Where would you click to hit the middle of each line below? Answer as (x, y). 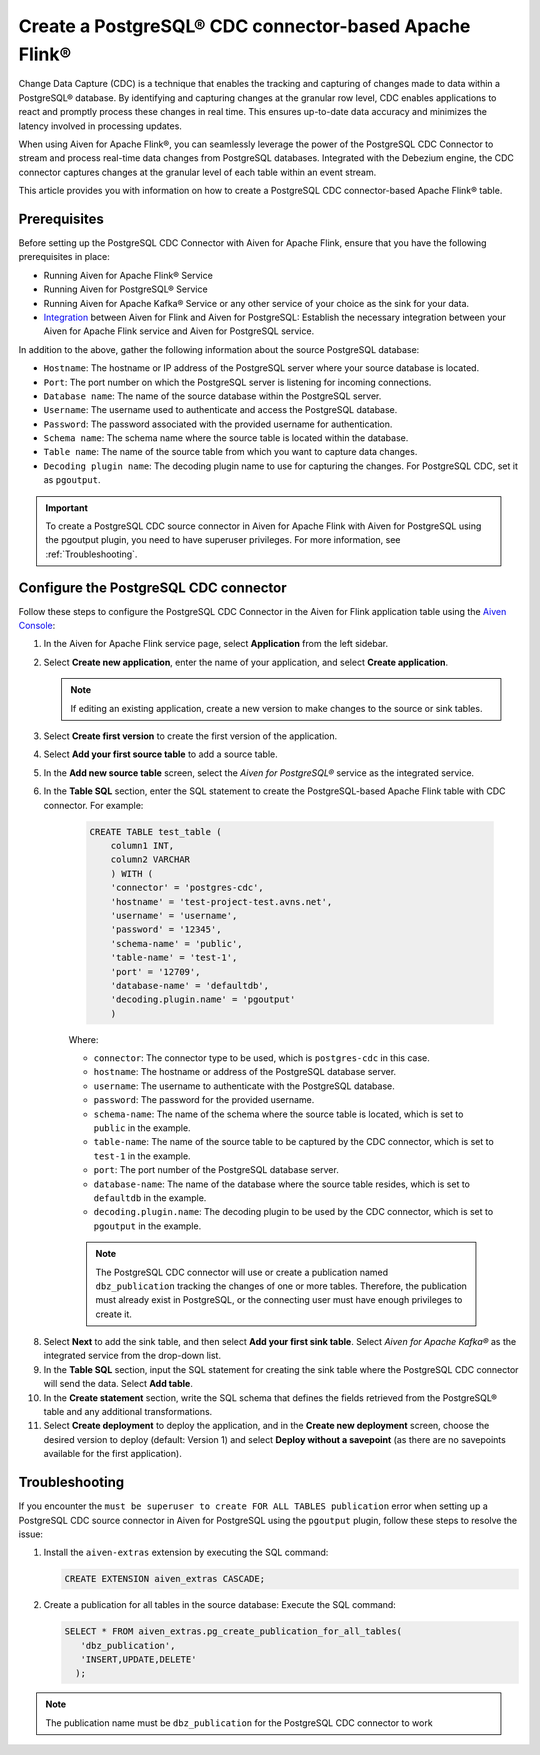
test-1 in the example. (142, 1156)
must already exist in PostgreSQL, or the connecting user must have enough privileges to (279, 1300)
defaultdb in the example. (150, 1197)
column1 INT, (142, 845)
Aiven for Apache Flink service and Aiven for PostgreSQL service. (179, 331)
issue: (31, 1534)
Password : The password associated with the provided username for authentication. (218, 424)
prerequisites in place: (64, 257)
